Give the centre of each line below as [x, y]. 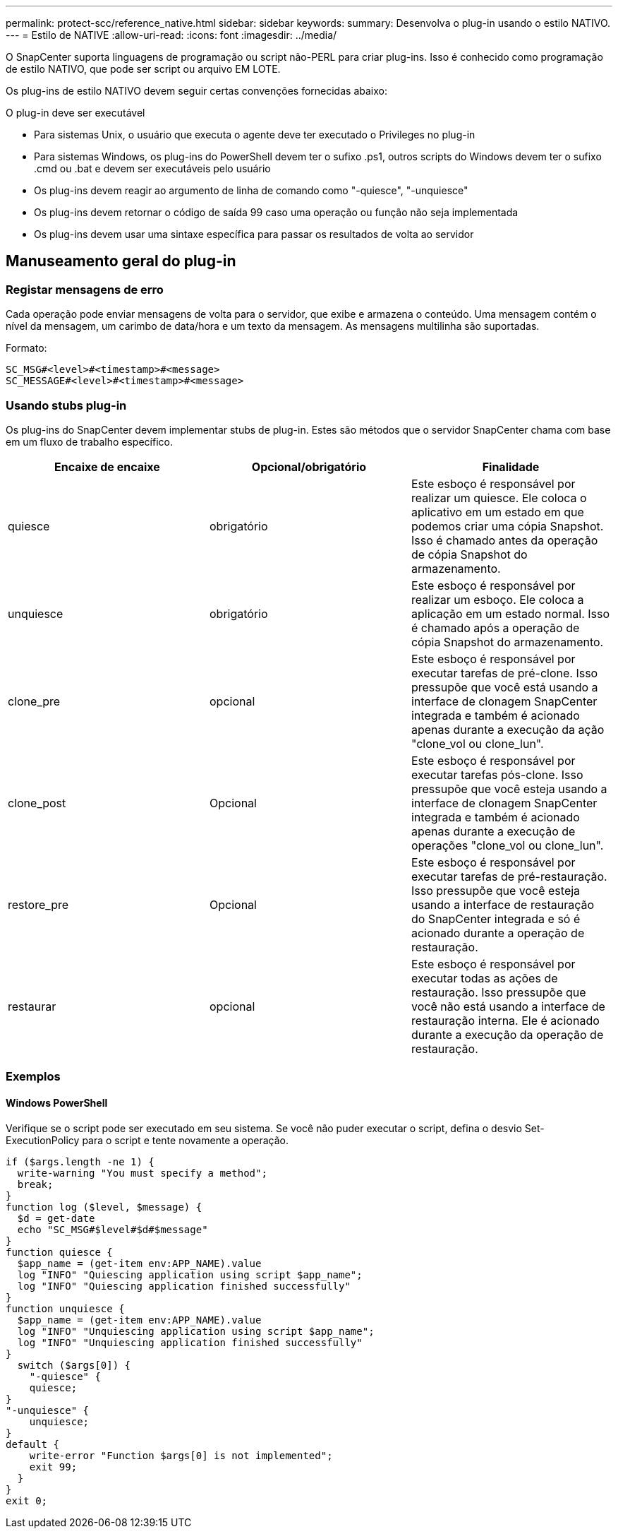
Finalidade [511, 466]
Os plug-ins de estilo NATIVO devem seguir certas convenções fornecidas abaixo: [196, 91]
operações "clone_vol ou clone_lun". [507, 845]
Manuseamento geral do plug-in [121, 261]
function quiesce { [59, 1252]
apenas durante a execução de [493, 831]
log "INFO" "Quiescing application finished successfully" [184, 1286]
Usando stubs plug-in [66, 405]
